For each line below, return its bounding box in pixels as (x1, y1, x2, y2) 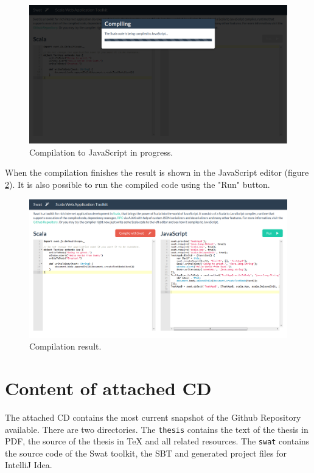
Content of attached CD (5, 376, 212, 401)
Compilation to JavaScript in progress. (29, 145, 173, 158)
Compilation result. (29, 340, 102, 353)
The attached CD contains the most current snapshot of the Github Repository (5, 410, 301, 423)
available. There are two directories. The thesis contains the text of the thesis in (5, 423, 309, 435)
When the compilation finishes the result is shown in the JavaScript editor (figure (5, 166, 309, 179)
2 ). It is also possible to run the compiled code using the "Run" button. (5, 178, 270, 190)
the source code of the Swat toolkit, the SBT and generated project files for (5, 446, 287, 459)
